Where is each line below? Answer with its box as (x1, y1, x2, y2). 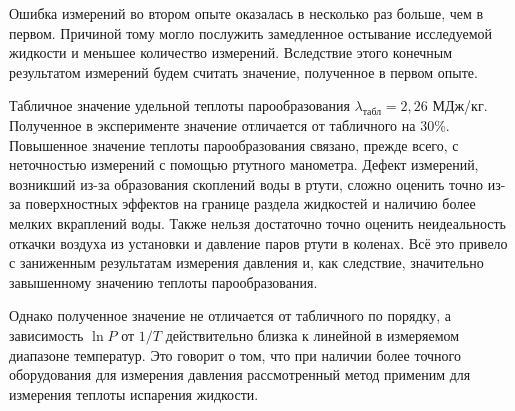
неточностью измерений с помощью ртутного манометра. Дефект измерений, (9, 154, 479, 175)
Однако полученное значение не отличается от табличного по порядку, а (9, 305, 451, 326)
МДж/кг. (432, 95, 488, 116)
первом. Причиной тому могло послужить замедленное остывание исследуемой (9, 22, 493, 43)
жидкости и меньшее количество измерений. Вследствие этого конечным (9, 42, 453, 63)
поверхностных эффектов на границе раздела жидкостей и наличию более (25, 193, 476, 214)
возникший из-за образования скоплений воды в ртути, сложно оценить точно (9, 173, 484, 194)
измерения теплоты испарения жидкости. (9, 383, 259, 404)
